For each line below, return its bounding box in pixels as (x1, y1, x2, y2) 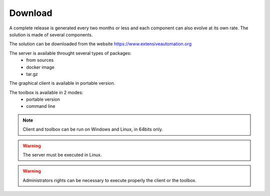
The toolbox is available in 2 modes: (9, 89, 83, 95)
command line (26, 103, 55, 109)
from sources (26, 57, 54, 63)
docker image (26, 64, 54, 70)
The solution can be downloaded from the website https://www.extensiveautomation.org (9, 41, 192, 47)
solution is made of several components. (9, 31, 93, 37)
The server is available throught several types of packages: (9, 50, 132, 56)
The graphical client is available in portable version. (9, 80, 115, 86)
